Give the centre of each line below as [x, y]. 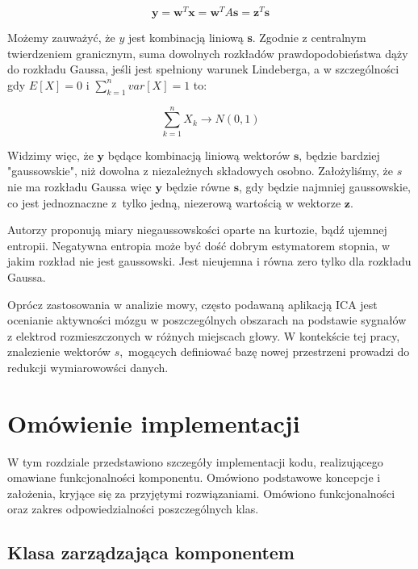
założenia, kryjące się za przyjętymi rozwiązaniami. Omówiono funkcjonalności [201, 493]
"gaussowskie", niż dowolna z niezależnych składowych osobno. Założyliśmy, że [200, 171]
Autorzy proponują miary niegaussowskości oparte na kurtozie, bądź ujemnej [197, 230]
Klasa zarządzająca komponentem [151, 552]
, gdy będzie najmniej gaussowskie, [325, 186]
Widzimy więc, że [50, 155]
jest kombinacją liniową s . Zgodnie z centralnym [247, 38]
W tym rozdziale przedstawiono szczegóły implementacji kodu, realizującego [195, 461]
